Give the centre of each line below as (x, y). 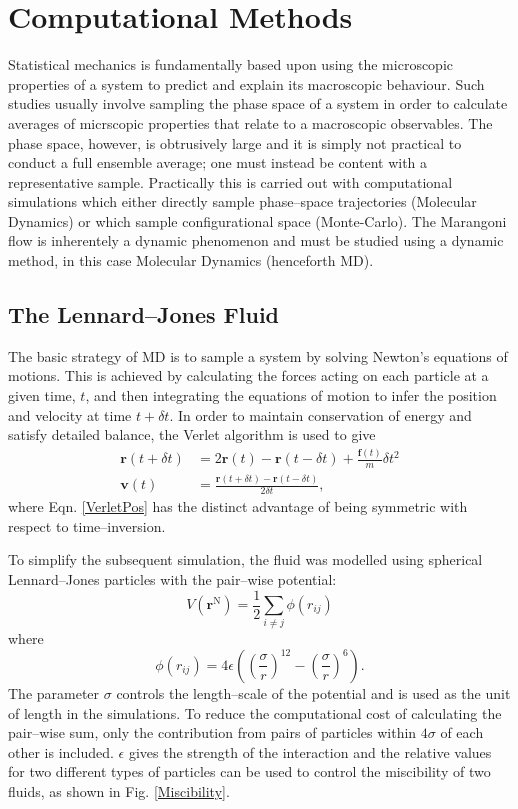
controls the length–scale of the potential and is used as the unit (313, 692)
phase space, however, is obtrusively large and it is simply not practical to (235, 142)
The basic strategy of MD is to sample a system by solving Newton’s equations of (258, 355)
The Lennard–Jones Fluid (144, 314)
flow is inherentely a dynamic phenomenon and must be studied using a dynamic (256, 240)
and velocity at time (70, 414)
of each (462, 732)
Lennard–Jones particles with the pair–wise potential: (172, 578)
